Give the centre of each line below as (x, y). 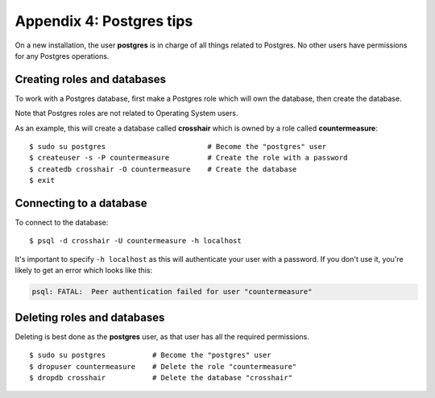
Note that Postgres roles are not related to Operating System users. (126, 114)
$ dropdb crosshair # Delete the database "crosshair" (161, 377)
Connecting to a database (81, 203)
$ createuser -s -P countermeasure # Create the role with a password (188, 158)
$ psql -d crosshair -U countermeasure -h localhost (135, 241)
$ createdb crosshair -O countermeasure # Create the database (163, 169)
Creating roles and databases (91, 79)
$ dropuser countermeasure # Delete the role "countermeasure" (163, 366)
